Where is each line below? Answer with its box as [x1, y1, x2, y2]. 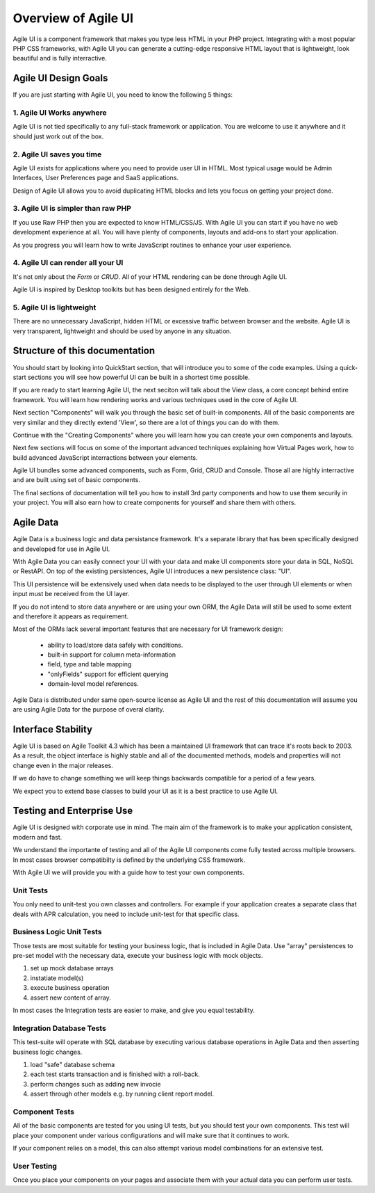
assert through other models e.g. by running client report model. [30, 1089, 215, 1098]
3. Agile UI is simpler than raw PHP [12, 204, 132, 214]
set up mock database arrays [30, 964, 114, 972]
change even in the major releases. [12, 761, 114, 769]
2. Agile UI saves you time [12, 150, 102, 159]
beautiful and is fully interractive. [12, 54, 107, 63]
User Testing [12, 1161, 57, 1171]
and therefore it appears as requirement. [12, 612, 128, 620]
